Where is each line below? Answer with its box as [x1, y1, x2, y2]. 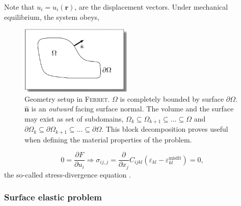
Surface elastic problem [4, 191, 102, 203]
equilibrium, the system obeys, [4, 11, 99, 22]
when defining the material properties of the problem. [24, 134, 192, 144]
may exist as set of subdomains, [24, 113, 124, 124]
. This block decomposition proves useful [101, 124, 228, 134]
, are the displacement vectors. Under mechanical [74, 2, 228, 12]
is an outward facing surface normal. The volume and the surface [31, 103, 234, 114]
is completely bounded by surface [120, 93, 224, 104]
